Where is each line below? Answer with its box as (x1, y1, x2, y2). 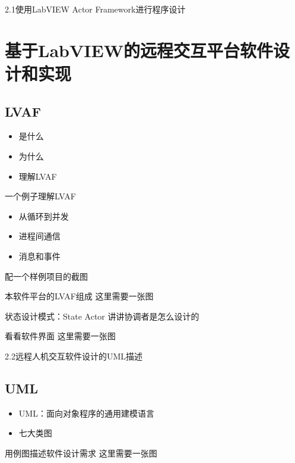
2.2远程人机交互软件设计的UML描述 (5, 349, 142, 362)
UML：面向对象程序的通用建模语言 (18, 406, 154, 419)
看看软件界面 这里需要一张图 (5, 330, 116, 342)
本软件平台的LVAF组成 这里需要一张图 (5, 290, 154, 302)
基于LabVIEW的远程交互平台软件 (5, 37, 273, 62)
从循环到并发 (18, 209, 69, 222)
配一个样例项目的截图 (5, 270, 88, 282)
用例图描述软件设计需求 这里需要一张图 (5, 446, 157, 459)
